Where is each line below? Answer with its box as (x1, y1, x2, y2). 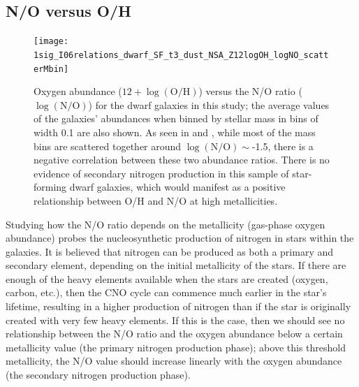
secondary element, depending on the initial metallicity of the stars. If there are (6, 258, 346, 272)
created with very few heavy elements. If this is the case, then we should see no (6, 312, 345, 327)
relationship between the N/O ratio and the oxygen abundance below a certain (6, 326, 343, 341)
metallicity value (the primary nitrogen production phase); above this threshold (6, 339, 346, 354)
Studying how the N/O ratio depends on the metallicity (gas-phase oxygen (6, 217, 325, 231)
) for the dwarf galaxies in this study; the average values (88, 97, 330, 112)
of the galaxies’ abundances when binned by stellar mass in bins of (34, 111, 318, 126)
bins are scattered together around (34, 138, 182, 153)
